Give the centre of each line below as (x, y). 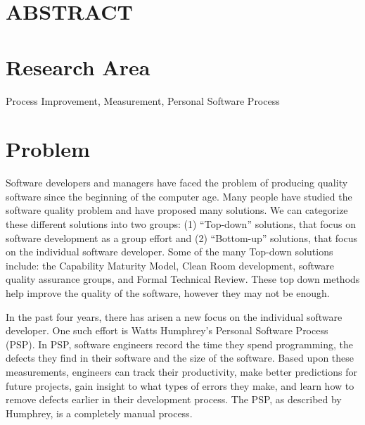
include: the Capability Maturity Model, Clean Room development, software (170, 265)
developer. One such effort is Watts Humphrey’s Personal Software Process (167, 330)
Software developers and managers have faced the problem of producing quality (177, 183)
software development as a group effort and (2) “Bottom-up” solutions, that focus (182, 237)
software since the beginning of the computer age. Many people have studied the (179, 196)
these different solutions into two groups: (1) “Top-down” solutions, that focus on (181, 224)
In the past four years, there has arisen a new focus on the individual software (174, 316)
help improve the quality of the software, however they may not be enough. (168, 292)
